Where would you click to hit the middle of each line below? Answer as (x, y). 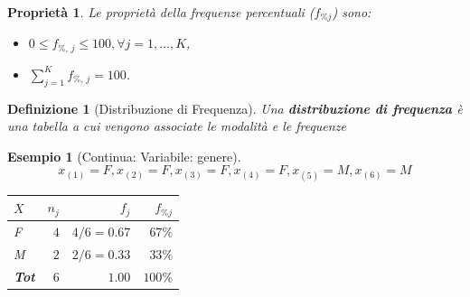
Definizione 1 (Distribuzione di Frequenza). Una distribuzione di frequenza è (235, 108)
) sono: (352, 12)
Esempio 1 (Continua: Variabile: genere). (124, 156)
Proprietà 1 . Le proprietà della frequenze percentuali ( (161, 12)
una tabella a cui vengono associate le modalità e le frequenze (177, 126)
